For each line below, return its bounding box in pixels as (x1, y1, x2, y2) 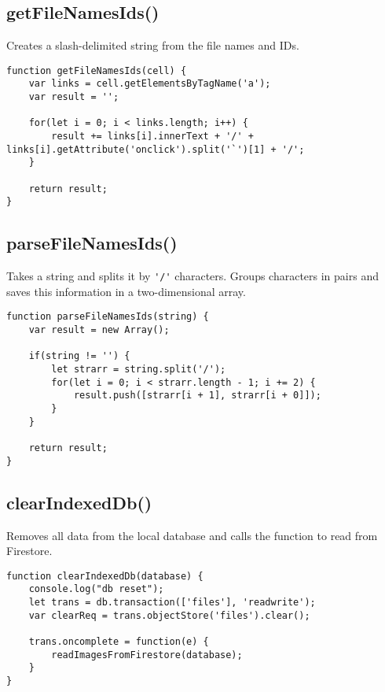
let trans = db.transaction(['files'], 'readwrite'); (28, 597, 316, 609)
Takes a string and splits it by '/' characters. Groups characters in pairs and (6, 268, 379, 284)
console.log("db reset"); (28, 583, 164, 595)
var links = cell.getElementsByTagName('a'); (28, 78, 271, 90)
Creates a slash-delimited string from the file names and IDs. (6, 37, 299, 54)
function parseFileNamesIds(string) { (6, 311, 209, 323)
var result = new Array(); (28, 324, 170, 336)
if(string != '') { (28, 350, 130, 362)
